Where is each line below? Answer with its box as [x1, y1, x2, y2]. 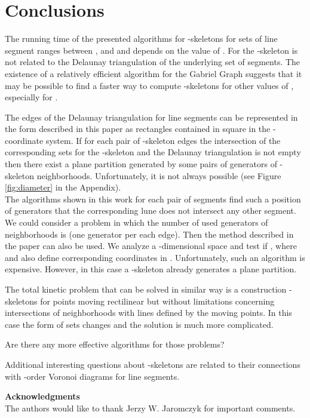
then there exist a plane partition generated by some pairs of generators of [5, 158, 277, 170]
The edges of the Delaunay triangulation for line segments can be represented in [5, 110, 298, 123]
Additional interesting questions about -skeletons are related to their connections [5, 358, 300, 370]
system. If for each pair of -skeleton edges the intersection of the [45, 134, 281, 146]
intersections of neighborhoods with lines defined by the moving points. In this [5, 306, 292, 319]
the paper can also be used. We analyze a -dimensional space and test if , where [5, 239, 297, 252]
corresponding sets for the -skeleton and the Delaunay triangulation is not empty [5, 146, 301, 158]
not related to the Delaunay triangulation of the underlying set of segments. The [5, 56, 300, 68]
